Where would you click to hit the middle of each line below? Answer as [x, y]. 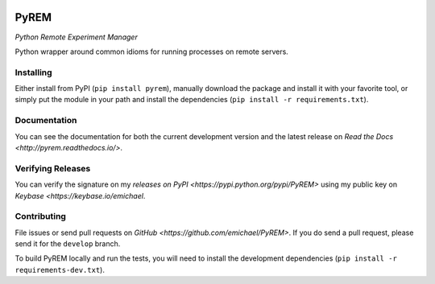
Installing [33, 72]
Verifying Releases [53, 168]
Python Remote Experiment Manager [77, 37]
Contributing [40, 216]
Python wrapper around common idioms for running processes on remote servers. [152, 51]
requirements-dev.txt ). [60, 270]
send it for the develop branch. [68, 244]
